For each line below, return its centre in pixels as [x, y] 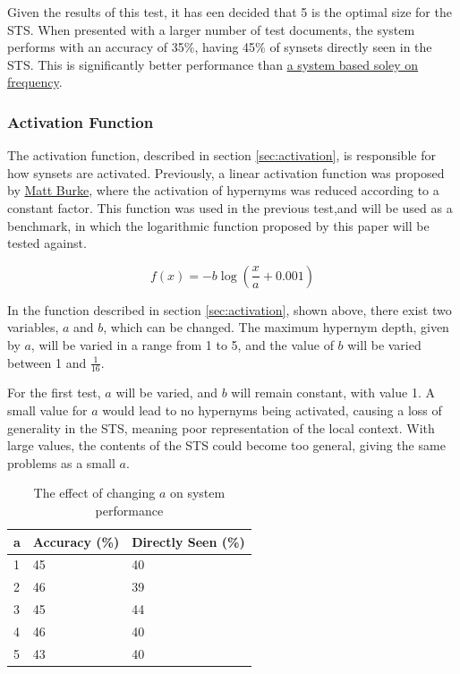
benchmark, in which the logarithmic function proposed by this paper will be [218, 225]
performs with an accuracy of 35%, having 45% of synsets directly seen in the [220, 47]
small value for [47, 410]
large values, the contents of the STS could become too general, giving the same [226, 445]
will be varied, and [166, 392]
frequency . [35, 82]
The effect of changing [94, 493]
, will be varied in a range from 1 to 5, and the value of [182, 344]
